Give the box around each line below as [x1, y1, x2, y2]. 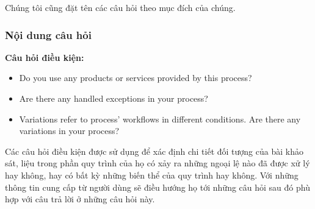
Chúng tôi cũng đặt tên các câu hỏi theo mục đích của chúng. [5, 1, 236, 13]
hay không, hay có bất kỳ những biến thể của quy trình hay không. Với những [5, 168, 299, 181]
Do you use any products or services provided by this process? [19, 71, 252, 84]
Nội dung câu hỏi [5, 27, 92, 42]
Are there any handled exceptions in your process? [19, 92, 208, 104]
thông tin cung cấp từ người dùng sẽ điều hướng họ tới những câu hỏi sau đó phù [5, 180, 310, 193]
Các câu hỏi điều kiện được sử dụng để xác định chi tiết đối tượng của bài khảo [5, 144, 303, 157]
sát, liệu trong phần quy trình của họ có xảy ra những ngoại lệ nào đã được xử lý [5, 157, 310, 169]
